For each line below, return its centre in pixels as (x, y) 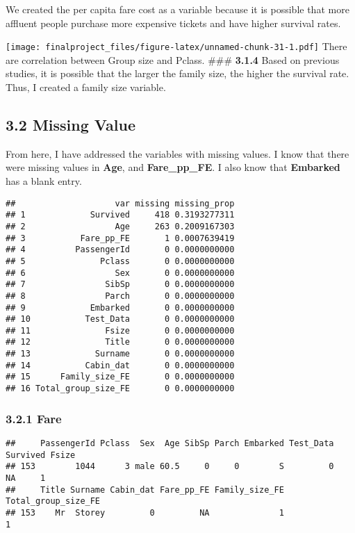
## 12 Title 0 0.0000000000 (120, 342)
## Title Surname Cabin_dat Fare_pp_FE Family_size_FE (145, 490)
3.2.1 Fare (34, 418)
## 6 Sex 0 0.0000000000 (120, 273)
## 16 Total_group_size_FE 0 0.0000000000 (120, 389)
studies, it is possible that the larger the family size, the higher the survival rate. (177, 73)
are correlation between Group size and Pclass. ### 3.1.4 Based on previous (173, 59)
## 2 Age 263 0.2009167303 (120, 226)
